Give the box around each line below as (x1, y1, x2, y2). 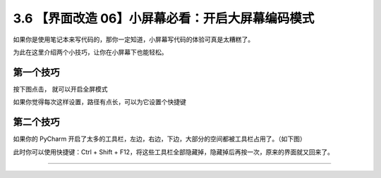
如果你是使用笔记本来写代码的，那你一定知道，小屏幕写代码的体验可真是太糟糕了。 (13, 35, 254, 44)
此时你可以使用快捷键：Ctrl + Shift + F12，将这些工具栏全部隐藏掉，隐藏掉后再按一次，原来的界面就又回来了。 (13, 148, 334, 156)
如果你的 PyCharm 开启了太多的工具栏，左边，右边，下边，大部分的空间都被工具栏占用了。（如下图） (13, 134, 306, 144)
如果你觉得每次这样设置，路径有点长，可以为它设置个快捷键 (13, 98, 186, 106)
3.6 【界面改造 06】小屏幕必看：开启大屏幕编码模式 (13, 11, 315, 26)
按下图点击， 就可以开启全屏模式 (13, 84, 108, 93)
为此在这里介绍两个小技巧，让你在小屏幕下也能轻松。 (13, 48, 168, 56)
